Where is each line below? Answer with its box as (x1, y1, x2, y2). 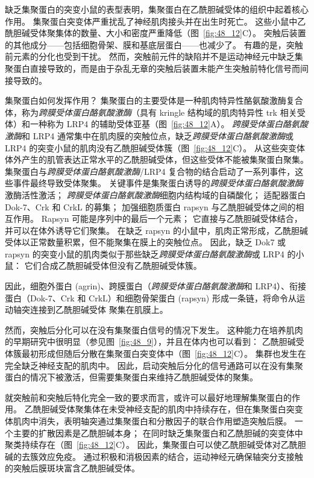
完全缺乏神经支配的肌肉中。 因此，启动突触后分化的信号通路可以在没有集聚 (5, 359, 303, 371)
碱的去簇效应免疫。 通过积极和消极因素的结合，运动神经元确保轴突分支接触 (5, 450, 303, 462)
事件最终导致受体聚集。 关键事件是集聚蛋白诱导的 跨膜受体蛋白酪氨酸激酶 (13, 177, 303, 189)
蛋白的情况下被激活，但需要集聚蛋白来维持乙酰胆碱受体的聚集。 (5, 371, 258, 383)
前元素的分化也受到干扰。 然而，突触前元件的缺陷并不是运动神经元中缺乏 (5, 50, 295, 63)
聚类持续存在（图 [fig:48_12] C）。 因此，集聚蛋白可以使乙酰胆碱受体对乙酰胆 (5, 438, 306, 451)
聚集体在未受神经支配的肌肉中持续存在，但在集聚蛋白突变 (75, 403, 303, 415)
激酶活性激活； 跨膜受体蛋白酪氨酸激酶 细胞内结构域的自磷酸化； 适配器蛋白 (5, 188, 306, 201)
